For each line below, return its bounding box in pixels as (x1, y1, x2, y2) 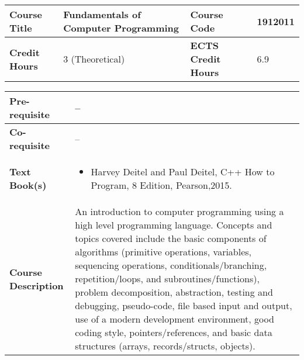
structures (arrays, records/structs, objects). (75, 339, 255, 352)
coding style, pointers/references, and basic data (75, 326, 272, 339)
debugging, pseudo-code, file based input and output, (75, 299, 292, 312)
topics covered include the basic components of (75, 231, 267, 245)
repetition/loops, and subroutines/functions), (75, 272, 260, 285)
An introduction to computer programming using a (75, 205, 284, 218)
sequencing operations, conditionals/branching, (75, 258, 267, 272)
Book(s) (9, 178, 47, 192)
